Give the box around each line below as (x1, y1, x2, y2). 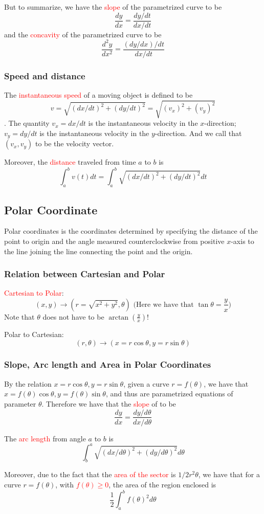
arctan (108, 314, 129, 321)
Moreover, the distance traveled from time (4, 157, 136, 167)
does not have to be (42, 311, 104, 322)
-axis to (231, 235, 254, 246)
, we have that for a (198, 469, 260, 480)
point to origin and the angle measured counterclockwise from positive (4, 235, 225, 246)
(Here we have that (133, 301, 194, 308)
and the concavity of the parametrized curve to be (4, 29, 162, 39)
